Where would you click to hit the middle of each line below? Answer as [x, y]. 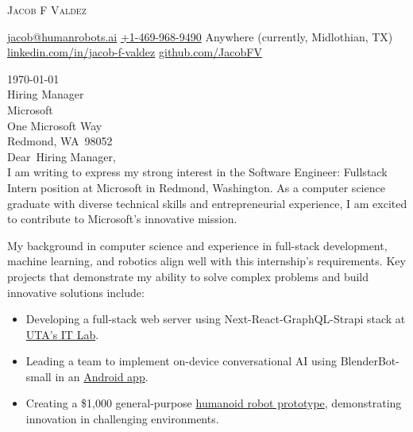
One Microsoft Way [55, 125]
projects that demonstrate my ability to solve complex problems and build [188, 276]
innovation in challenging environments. [122, 419]
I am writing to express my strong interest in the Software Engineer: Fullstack [197, 172]
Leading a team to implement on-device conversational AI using [181, 361]
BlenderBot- [370, 361]
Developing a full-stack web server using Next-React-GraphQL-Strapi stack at [216, 319]
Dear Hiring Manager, [62, 156]
